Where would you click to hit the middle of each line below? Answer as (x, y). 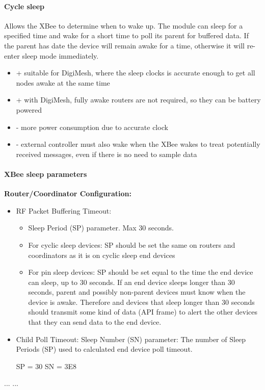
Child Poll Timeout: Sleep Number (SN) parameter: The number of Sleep (131, 339)
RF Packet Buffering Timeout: (64, 210)
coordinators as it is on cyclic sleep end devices (102, 255)
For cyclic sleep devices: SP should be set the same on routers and (132, 244)
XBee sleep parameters (46, 174)
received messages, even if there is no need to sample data (107, 154)
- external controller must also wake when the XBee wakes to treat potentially (138, 144)
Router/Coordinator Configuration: (68, 193)
